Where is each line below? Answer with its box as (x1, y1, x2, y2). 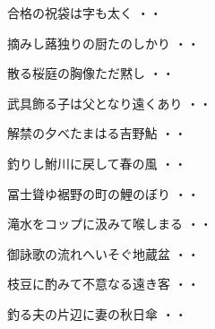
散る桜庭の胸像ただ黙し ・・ (7, 64, 175, 82)
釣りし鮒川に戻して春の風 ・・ (7, 153, 187, 172)
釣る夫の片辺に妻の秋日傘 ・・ (7, 304, 187, 323)
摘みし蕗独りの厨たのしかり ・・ (7, 33, 200, 52)
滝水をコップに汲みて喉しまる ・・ (7, 214, 212, 233)
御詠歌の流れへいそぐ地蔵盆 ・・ (7, 244, 200, 263)
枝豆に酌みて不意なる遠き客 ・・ (7, 274, 200, 293)
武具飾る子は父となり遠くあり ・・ (7, 93, 212, 112)
